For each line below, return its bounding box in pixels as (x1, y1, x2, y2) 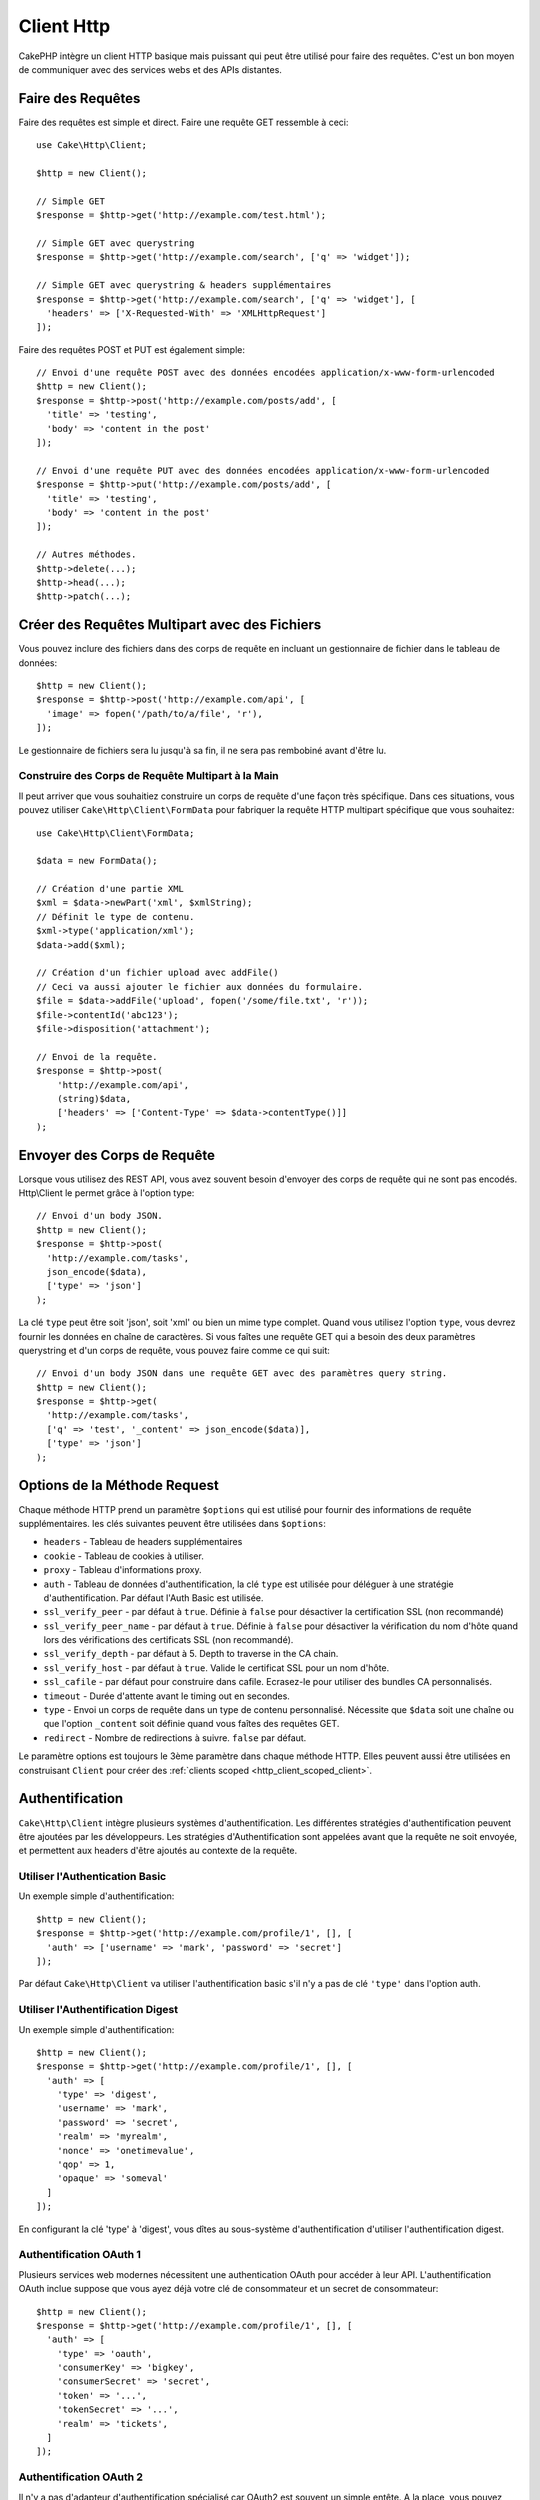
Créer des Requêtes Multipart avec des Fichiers (18, 616, 322, 634)
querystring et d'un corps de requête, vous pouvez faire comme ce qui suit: (18, 1344, 330, 1356)
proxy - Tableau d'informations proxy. (43, 1564, 202, 1576)
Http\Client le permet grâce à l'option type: (18, 1187, 195, 1199)
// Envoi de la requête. (36, 1051, 158, 1062)
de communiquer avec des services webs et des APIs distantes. (18, 63, 282, 75)
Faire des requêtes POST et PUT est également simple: (18, 343, 245, 355)
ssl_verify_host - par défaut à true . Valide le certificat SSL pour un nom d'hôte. (43, 1661, 390, 1674)
